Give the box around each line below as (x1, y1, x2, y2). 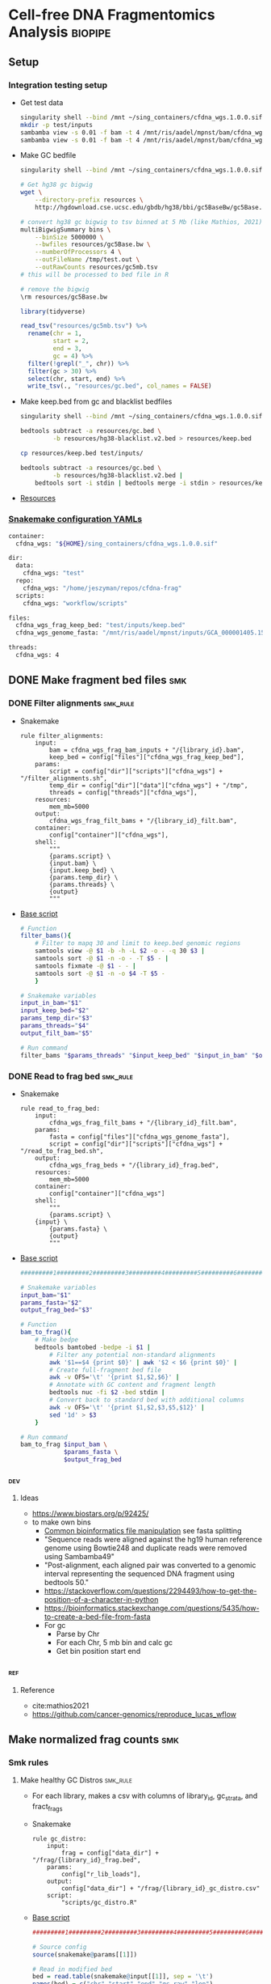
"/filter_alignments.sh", (19, 774, 107, 782)
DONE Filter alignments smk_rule (8, 697, 135, 709)
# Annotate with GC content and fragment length (49, 1381, 216, 1389)
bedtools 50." (44, 1578, 90, 1588)
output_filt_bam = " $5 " (19, 1029, 94, 1037)
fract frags (31, 1802, 63, 1813)
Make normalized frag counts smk (8, 1733, 179, 1747)
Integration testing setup (8, 79, 108, 91)
